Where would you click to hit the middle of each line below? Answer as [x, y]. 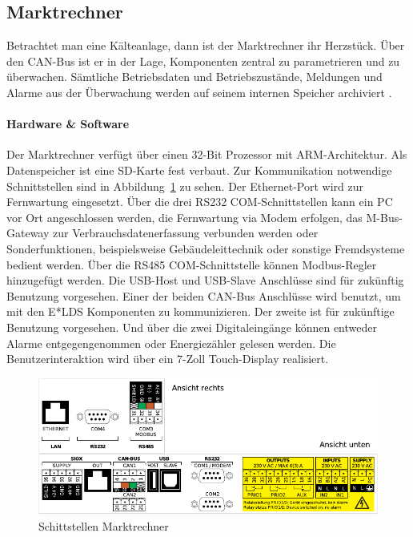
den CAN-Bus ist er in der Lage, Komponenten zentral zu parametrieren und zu [203, 61]
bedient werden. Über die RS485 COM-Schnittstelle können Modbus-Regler [192, 264]
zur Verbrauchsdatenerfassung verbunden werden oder [186, 233]
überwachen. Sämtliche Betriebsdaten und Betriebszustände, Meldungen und [194, 77]
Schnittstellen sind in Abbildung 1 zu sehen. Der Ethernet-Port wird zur [185, 186]
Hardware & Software [68, 124]
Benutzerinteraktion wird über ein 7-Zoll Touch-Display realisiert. [168, 359]
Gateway [28, 233]
